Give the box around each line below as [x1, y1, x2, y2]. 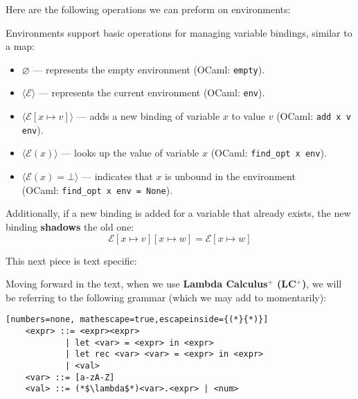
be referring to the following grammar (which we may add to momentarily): [6, 290, 327, 304]
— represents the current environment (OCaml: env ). [38, 85, 265, 100]
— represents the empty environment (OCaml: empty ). [33, 62, 265, 76]
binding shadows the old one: [6, 219, 134, 233]
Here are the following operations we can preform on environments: [6, 2, 291, 16]
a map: [6, 39, 35, 53]
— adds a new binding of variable [76, 109, 220, 123]
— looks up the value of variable [61, 145, 199, 160]
